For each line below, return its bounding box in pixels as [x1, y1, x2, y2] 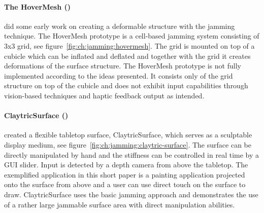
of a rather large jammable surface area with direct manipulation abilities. [4, 199, 235, 209]
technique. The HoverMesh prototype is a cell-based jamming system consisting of [4, 30, 259, 41]
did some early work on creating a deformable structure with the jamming [4, 20, 235, 31]
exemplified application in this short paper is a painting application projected [4, 169, 245, 180]
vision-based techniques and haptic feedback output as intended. [4, 90, 205, 100]
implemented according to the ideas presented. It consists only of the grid [4, 70, 233, 81]
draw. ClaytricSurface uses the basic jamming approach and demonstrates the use [4, 189, 258, 199]
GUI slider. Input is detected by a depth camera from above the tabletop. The [4, 159, 248, 170]
